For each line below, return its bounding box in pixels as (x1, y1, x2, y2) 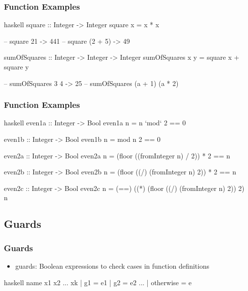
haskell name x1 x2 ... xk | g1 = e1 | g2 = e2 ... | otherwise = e (4, 277, 192, 287)
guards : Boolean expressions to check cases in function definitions (15, 260, 209, 271)
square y (4, 62, 29, 71)
